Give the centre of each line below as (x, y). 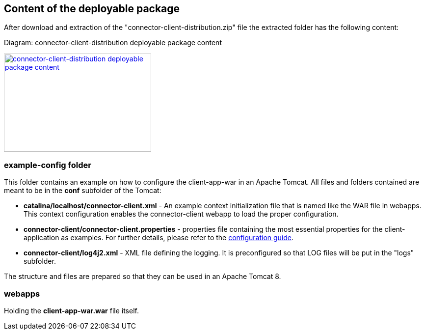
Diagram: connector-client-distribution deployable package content (113, 43)
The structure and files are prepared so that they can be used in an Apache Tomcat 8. (143, 277)
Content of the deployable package (92, 9)
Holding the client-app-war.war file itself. (71, 310)
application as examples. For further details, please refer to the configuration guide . (159, 238)
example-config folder (48, 165)
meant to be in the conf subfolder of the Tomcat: (83, 191)
